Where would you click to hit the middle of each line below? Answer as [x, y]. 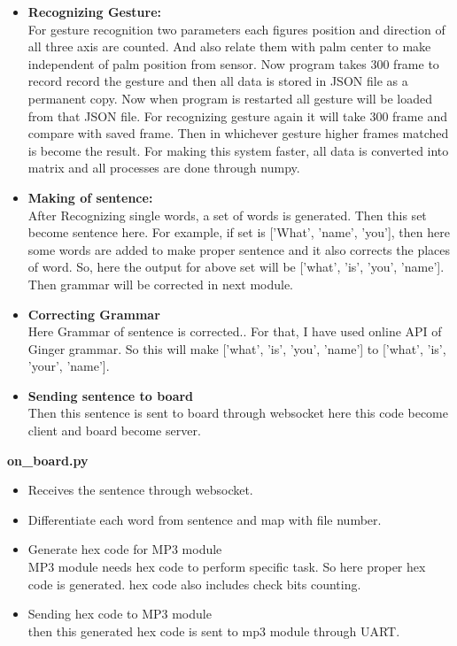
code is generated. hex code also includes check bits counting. [194, 584]
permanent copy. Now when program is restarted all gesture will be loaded [230, 98]
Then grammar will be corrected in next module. [161, 284]
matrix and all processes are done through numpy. [164, 168]
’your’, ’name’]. [69, 366]
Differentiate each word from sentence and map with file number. [205, 519]
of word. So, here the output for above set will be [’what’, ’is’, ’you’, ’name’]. [236, 267]
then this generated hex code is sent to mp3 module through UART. [214, 631]
